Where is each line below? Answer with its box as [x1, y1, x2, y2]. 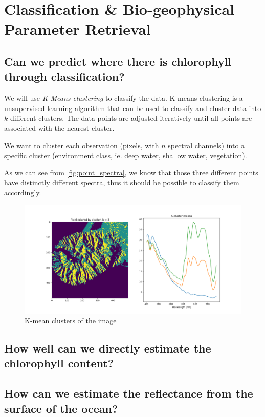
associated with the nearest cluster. [4, 122, 115, 133]
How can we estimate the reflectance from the [4, 385, 253, 401]
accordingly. [4, 187, 41, 197]
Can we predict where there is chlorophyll [4, 53, 232, 69]
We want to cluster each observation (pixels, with [4, 140, 159, 150]
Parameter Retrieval [4, 18, 151, 39]
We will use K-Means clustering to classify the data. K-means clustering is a [4, 93, 243, 103]
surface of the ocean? [4, 400, 118, 416]
